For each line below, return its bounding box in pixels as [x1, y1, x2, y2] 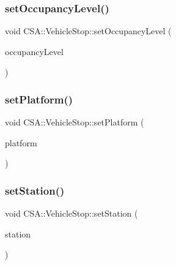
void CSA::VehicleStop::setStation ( [5, 207, 138, 220]
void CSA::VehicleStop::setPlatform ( [5, 116, 144, 129]
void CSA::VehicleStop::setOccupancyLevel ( [5, 24, 172, 37]
